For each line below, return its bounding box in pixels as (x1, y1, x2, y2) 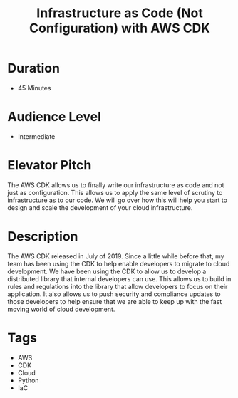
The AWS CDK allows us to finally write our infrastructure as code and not (7, 180, 224, 189)
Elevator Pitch (7, 157, 92, 174)
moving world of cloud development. (7, 305, 115, 313)
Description (7, 229, 78, 244)
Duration (7, 61, 61, 76)
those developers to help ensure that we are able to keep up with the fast (7, 297, 222, 305)
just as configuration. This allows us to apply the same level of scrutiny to (7, 188, 223, 197)
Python (17, 376, 39, 384)
